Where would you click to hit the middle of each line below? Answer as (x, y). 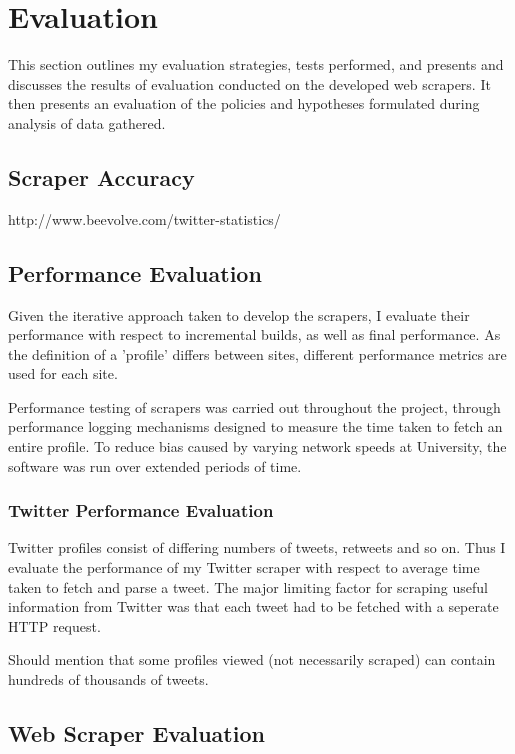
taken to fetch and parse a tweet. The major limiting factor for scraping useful (248, 586)
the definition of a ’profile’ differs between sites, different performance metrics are (257, 353)
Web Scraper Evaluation (136, 733)
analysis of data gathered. (87, 122)
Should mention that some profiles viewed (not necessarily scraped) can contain (252, 659)
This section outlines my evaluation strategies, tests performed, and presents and (256, 64)
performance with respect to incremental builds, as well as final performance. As (254, 334)
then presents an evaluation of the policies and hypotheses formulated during (244, 103)
